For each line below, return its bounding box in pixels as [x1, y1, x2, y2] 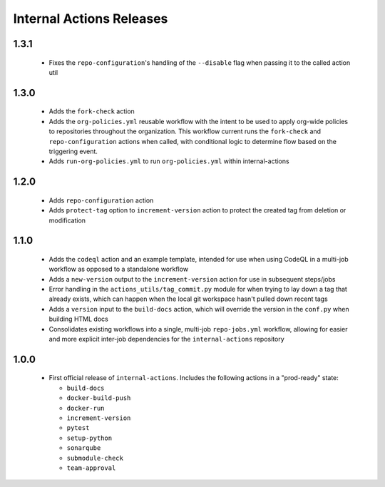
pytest [66, 424, 90, 432]
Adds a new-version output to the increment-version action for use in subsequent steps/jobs [48, 275, 336, 283]
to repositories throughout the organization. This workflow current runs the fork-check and [48, 127, 321, 135]
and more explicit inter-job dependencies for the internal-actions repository [48, 335, 284, 344]
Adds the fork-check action [48, 107, 135, 116]
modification [48, 216, 86, 225]
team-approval [66, 463, 116, 472]
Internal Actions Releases [13, 11, 168, 26]
